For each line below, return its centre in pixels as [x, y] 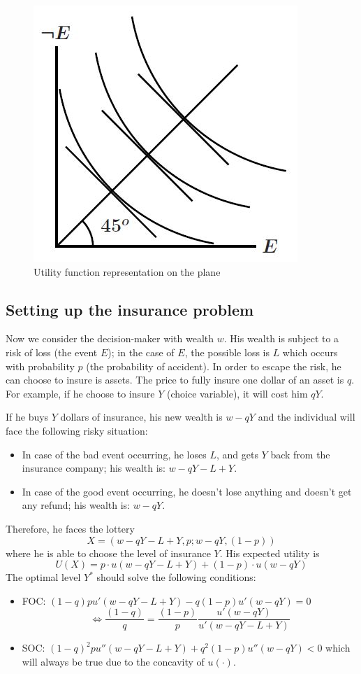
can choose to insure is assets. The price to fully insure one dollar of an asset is [175, 380]
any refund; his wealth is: [76, 505]
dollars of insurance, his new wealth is [141, 417]
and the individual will [307, 417]
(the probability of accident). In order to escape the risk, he [214, 366]
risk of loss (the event [52, 352]
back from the [300, 454]
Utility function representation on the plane [127, 271]
